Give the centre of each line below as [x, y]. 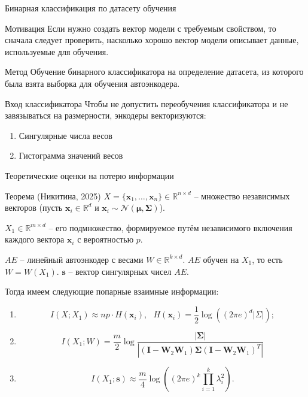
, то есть [267, 259]
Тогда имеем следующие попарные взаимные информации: [112, 291]
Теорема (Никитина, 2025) [53, 196]
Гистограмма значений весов [71, 155]
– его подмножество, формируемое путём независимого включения [170, 227]
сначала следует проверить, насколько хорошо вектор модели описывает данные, [152, 40]
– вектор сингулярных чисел [120, 271]
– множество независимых [242, 196]
